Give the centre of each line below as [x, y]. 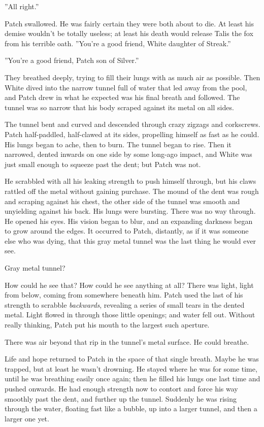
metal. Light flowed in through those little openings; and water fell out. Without [130, 315]
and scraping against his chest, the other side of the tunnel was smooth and [122, 201]
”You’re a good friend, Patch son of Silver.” [72, 60]
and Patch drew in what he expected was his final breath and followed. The [122, 97]
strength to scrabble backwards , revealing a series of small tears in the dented [125, 304]
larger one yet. [27, 418]
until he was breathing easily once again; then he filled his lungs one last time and [133, 379]
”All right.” [22, 6]
